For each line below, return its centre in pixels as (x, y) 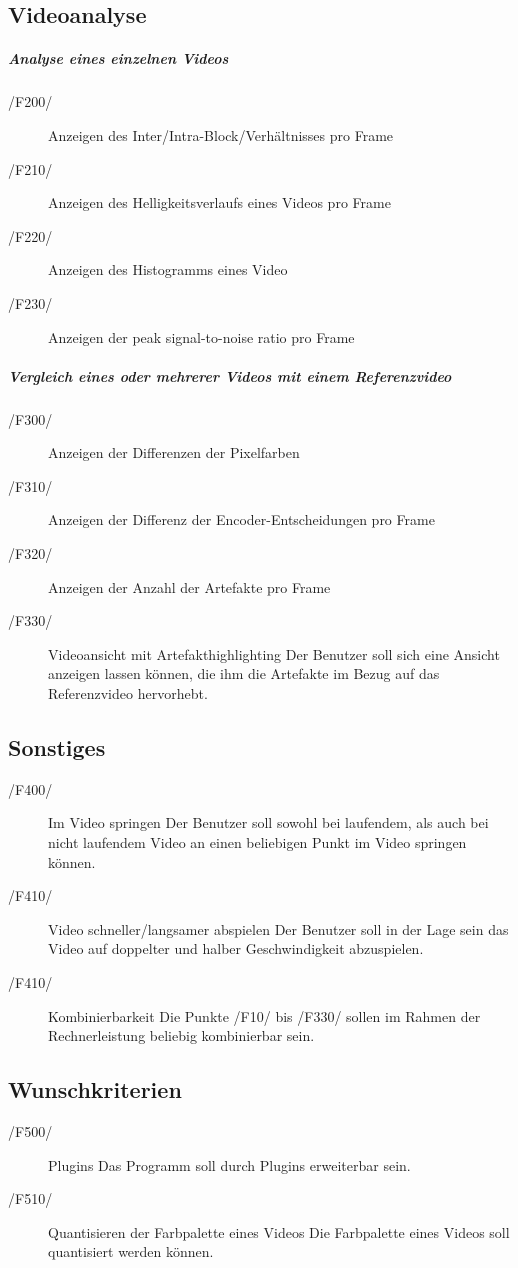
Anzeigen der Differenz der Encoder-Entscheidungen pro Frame (241, 519)
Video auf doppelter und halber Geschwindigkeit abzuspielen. (236, 948)
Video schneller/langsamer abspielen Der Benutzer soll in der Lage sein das (278, 928)
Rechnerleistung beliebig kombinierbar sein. (181, 1035)
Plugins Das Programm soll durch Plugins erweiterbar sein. (229, 1164)
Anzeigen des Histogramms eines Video (168, 269)
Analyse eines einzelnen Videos (118, 58)
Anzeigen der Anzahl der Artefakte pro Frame (189, 586)
